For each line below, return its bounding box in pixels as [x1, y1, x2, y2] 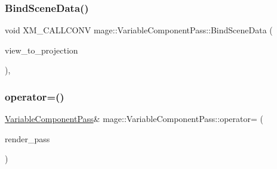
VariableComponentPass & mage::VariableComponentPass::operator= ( [5, 112, 263, 125]
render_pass [5, 132, 50, 145]
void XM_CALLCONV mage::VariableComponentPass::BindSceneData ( [5, 24, 273, 36]
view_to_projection [5, 43, 78, 56]
